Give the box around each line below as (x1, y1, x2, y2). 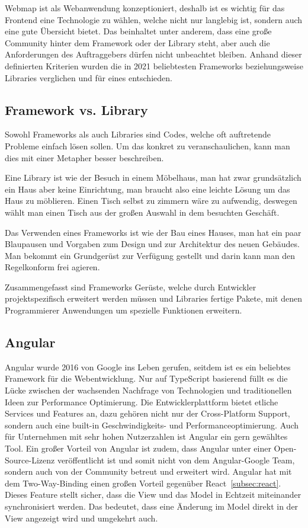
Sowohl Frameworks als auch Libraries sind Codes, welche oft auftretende (5, 128, 271, 140)
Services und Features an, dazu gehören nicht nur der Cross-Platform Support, (5, 407, 290, 420)
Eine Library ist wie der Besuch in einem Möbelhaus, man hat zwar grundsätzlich (5, 171, 301, 184)
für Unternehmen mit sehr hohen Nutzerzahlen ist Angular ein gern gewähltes (5, 430, 288, 443)
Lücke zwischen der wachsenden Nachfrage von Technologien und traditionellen (5, 384, 292, 396)
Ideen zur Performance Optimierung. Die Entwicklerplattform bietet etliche (5, 395, 278, 408)
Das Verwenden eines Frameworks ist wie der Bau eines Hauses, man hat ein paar (5, 226, 301, 238)
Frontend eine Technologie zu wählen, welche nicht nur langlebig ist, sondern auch (5, 13, 303, 25)
